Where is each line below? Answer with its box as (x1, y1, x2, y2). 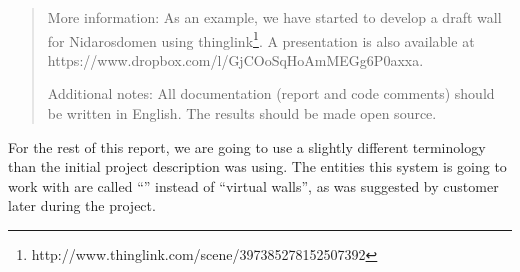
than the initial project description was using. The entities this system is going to (8, 156, 507, 177)
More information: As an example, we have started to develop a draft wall (47, 7, 502, 27)
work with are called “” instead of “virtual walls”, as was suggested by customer (8, 175, 499, 196)
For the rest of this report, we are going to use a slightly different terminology (8, 136, 486, 157)
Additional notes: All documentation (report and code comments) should (47, 83, 495, 104)
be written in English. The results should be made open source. (47, 103, 437, 124)
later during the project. (8, 195, 156, 216)
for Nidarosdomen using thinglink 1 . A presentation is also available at (47, 27, 475, 51)
